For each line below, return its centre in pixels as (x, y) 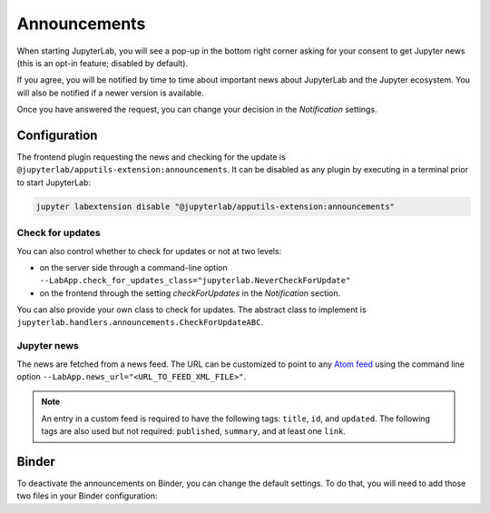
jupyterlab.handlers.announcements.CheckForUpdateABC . (140, 322)
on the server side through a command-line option (134, 267)
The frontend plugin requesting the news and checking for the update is (151, 157)
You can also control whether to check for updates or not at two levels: (149, 251)
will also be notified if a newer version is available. (110, 93)
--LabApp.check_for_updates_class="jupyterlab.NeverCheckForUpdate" (195, 281)
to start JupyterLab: (54, 183)
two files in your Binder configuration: (87, 496)
